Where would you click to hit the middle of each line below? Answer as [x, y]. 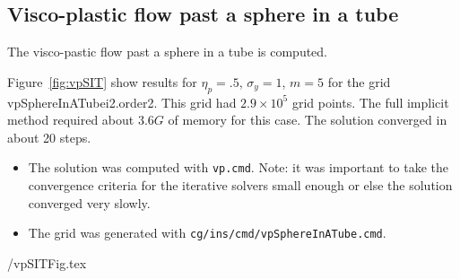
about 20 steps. [49, 137]
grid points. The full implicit [370, 102]
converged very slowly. [89, 202]
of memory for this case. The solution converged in [308, 120]
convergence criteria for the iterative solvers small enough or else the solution [240, 185]
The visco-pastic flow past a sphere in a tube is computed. [167, 52]
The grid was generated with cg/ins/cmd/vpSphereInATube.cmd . [207, 233]
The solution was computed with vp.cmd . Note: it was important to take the [239, 167]
